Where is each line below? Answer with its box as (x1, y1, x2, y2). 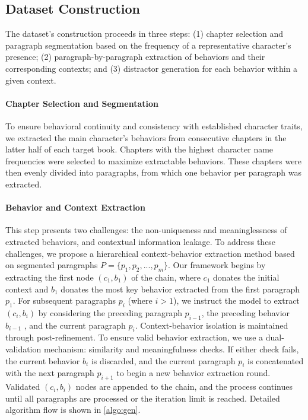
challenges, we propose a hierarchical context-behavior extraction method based (5, 247, 295, 259)
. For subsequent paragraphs (12, 294, 116, 307)
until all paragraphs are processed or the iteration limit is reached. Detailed (5, 392, 280, 404)
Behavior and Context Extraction (5, 201, 145, 214)
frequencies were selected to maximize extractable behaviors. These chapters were (5, 154, 302, 167)
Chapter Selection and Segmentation (5, 97, 158, 109)
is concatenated (247, 354, 304, 367)
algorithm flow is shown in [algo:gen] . (5, 403, 141, 416)
